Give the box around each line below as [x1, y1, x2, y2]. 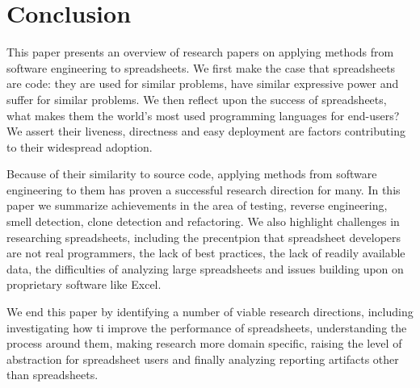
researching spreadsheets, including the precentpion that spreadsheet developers [6, 228, 401, 245]
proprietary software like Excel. [6, 276, 162, 293]
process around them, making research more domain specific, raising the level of [6, 335, 402, 352]
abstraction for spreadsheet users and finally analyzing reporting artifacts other [6, 350, 399, 367]
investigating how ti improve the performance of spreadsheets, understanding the [6, 319, 407, 336]
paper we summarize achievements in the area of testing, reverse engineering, [6, 197, 388, 214]
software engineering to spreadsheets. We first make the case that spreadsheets [6, 59, 396, 76]
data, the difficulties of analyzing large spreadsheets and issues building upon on [6, 260, 404, 277]
